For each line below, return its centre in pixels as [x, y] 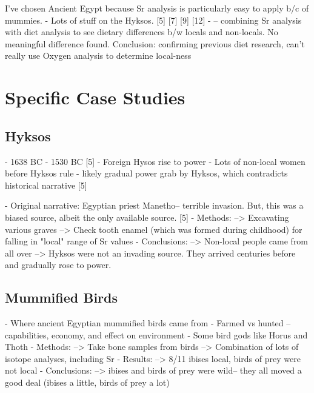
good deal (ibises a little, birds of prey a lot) [87, 382]
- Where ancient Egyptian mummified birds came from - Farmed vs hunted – [148, 323]
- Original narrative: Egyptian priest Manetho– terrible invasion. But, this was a [154, 205]
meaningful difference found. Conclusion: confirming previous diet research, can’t [155, 43]
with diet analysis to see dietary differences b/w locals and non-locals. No [142, 32]
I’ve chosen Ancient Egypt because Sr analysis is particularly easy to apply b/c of [157, 8]
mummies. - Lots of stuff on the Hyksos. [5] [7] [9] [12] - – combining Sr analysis [153, 20]
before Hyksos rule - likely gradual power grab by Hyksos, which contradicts [146, 173]
